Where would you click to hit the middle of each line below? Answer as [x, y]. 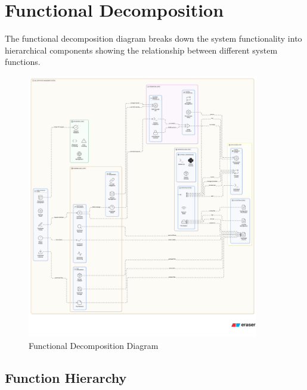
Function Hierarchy [66, 377]
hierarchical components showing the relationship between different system [141, 50]
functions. [23, 62]
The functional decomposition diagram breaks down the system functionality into [153, 38]
